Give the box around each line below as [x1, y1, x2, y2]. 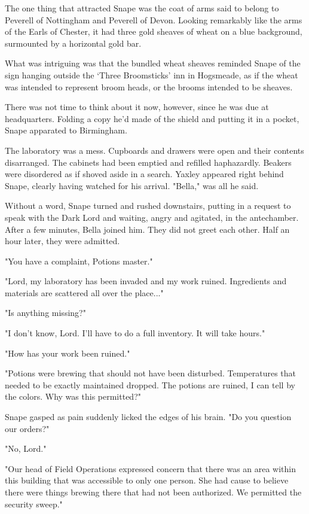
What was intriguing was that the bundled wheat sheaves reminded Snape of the [5, 57, 301, 69]
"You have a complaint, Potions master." [5, 254, 153, 267]
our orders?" [5, 422, 50, 434]
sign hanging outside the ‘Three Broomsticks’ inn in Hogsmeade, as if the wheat [5, 68, 298, 81]
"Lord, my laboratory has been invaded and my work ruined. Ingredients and [5, 275, 287, 287]
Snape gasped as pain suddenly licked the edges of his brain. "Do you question [5, 410, 292, 423]
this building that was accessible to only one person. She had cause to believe [5, 474, 289, 486]
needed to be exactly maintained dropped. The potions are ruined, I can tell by [5, 378, 295, 391]
